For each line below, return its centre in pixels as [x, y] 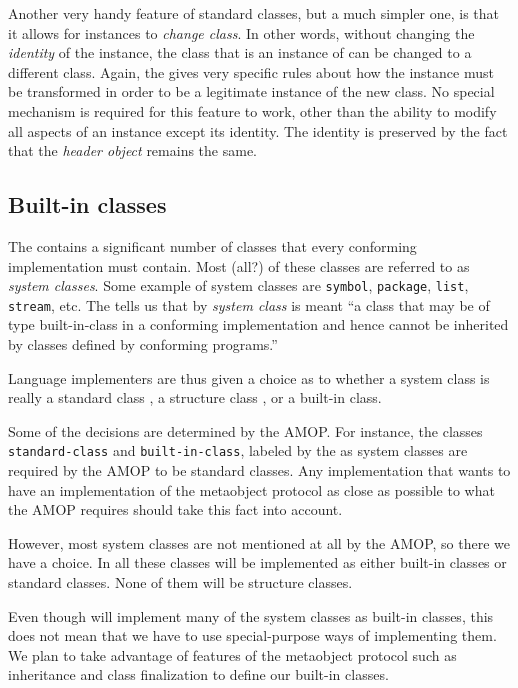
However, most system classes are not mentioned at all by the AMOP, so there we [259, 542]
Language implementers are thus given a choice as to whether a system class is [249, 377]
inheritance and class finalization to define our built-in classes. [198, 674]
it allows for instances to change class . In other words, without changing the [241, 32]
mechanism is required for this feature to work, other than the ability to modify [252, 110]
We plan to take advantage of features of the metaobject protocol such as [232, 654]
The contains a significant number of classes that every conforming [212, 245]
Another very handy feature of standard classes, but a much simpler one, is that [254, 13]
